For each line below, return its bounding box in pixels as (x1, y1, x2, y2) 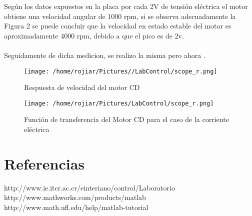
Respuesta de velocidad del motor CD (24, 82, 140, 92)
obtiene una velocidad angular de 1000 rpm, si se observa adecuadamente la (4, 10, 236, 21)
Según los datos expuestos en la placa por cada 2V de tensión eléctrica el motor (4, 1, 248, 11)
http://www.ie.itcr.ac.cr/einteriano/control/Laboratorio (4, 182, 175, 192)
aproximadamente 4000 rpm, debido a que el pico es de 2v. (4, 30, 184, 40)
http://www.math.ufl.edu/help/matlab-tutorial (4, 201, 148, 212)
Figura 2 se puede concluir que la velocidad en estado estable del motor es (4, 20, 231, 31)
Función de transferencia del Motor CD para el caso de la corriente (24, 114, 229, 124)
